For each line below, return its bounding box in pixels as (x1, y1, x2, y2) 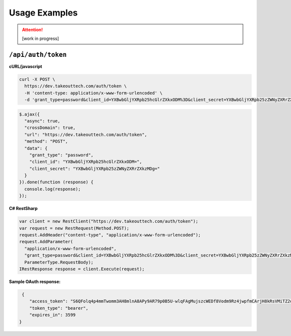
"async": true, (24, 118, 61, 124)
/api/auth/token (9, 51, 67, 58)
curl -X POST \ (19, 76, 55, 82)
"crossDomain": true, (24, 125, 76, 131)
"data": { (24, 145, 48, 151)
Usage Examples (9, 7, 78, 18)
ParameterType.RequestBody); (24, 259, 94, 265)
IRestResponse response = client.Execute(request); (19, 266, 145, 272)
